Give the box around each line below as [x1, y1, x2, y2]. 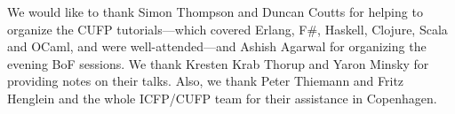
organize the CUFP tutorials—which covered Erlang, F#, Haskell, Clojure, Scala [7, 19, 448, 38]
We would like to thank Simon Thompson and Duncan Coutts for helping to [7, 3, 423, 20]
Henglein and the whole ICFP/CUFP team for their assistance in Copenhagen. [7, 88, 437, 107]
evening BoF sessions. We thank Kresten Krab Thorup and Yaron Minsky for [7, 54, 429, 72]
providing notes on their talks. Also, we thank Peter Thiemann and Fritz [7, 72, 404, 90]
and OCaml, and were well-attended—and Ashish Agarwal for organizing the [7, 37, 427, 56]
